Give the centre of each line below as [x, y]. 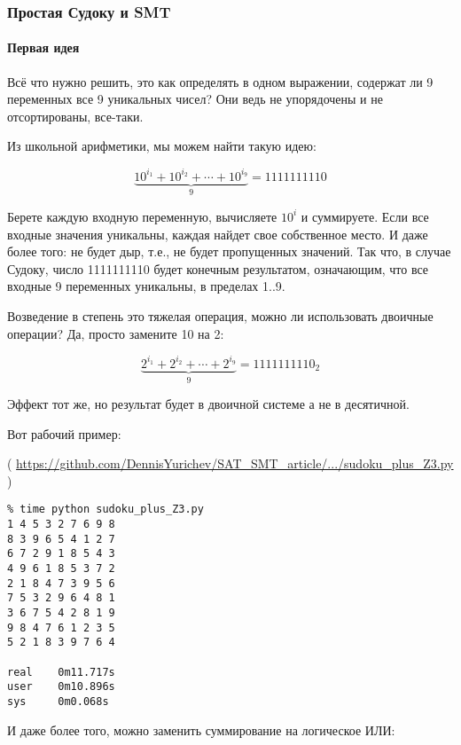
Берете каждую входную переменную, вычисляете [142, 216]
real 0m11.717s [61, 672]
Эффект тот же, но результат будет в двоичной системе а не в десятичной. [208, 404]
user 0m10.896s [61, 687]
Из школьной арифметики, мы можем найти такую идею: [162, 146]
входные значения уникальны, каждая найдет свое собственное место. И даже [218, 234]
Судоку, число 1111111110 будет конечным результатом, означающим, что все [218, 268]
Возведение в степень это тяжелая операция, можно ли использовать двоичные [220, 315]
